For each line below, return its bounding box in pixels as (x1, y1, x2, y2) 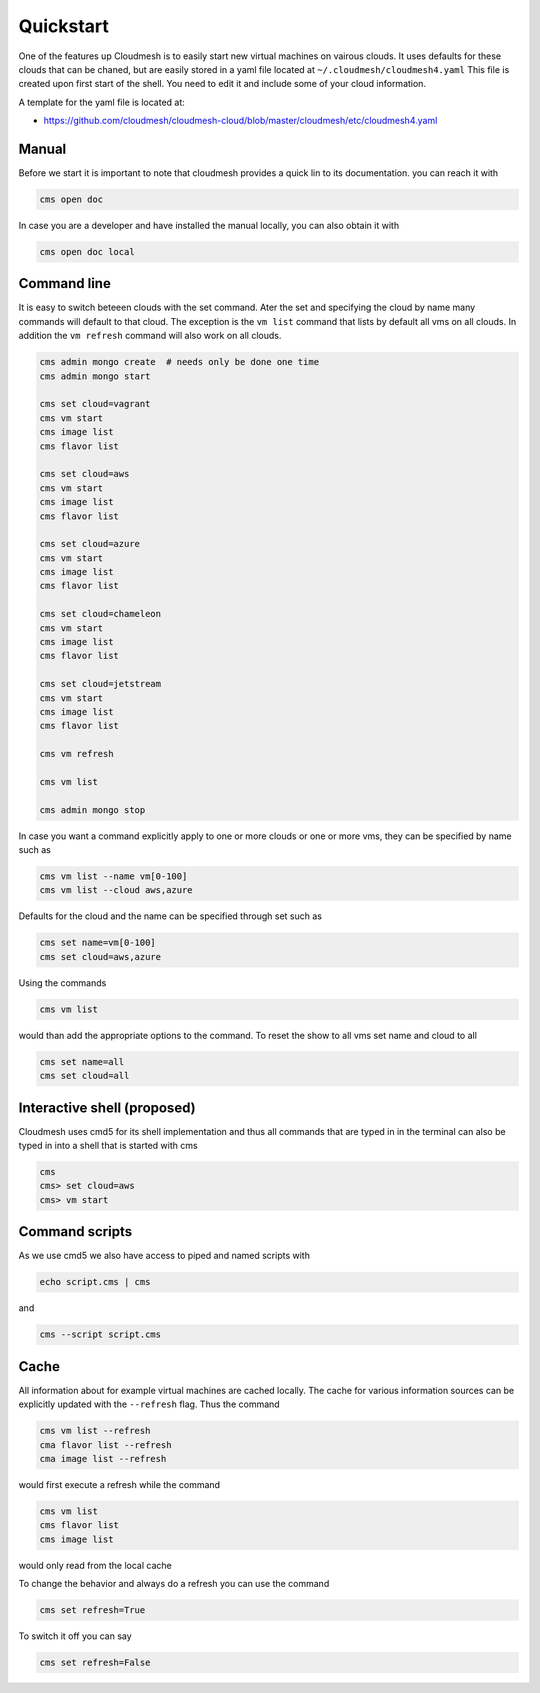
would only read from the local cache (18, 1559, 172, 1571)
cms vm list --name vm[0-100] (39, 871, 188, 882)
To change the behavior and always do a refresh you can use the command (18, 1578, 330, 1590)
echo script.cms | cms (39, 1276, 151, 1288)
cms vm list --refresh (39, 1425, 151, 1437)
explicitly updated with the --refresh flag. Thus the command (18, 1398, 280, 1410)
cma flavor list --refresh (39, 1439, 172, 1450)
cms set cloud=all (39, 1070, 130, 1082)
